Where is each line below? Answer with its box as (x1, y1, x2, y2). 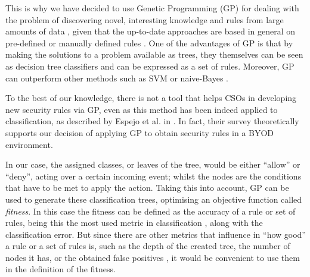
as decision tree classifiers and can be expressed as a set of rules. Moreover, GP (5, 59, 294, 72)
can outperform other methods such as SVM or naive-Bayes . (5, 71, 228, 84)
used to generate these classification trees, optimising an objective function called (5, 193, 302, 205)
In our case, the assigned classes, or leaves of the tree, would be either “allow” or (5, 158, 300, 171)
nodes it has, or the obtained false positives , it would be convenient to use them (5, 251, 300, 263)
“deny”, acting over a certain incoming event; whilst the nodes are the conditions (5, 169, 302, 182)
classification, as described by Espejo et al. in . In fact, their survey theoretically (5, 115, 299, 127)
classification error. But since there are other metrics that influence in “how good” (5, 228, 306, 240)
